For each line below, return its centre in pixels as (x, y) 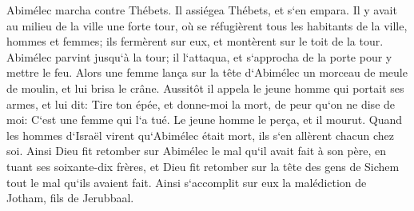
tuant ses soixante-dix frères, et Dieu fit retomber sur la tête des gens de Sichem (203, 166)
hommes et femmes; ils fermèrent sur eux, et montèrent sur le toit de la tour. (195, 41)
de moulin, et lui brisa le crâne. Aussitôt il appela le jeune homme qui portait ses (205, 88)
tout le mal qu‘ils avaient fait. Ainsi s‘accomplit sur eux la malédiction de (187, 182)
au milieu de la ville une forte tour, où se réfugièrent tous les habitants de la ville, (207, 25)
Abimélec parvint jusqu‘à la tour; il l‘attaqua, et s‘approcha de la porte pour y (199, 56)
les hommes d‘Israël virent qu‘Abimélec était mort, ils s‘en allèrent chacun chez (201, 135)
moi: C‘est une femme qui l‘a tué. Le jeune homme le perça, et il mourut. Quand (204, 119)
